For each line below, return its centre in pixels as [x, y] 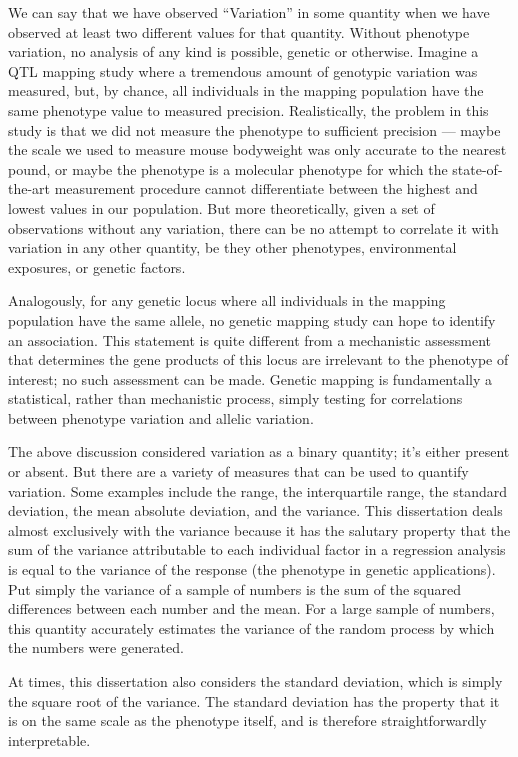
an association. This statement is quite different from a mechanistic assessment [249, 339]
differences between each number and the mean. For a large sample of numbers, [251, 608]
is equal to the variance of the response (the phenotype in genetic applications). [252, 569]
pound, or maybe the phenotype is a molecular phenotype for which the [228, 168]
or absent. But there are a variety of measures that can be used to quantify [238, 471]
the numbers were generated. [96, 647]
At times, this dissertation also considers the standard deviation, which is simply [255, 681]
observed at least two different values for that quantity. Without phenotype [239, 31]
